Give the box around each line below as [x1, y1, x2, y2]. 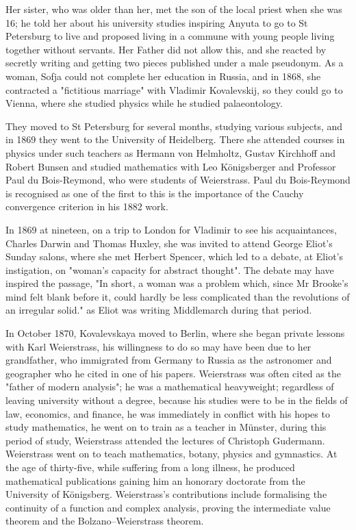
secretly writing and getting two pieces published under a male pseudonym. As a [5, 55, 344, 70]
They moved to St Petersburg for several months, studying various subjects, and [5, 118, 343, 133]
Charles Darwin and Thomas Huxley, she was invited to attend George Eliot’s [5, 236, 333, 250]
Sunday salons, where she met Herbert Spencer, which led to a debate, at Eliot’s [5, 249, 343, 264]
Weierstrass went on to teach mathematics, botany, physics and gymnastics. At [5, 446, 338, 461]
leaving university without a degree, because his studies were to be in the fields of [5, 393, 348, 407]
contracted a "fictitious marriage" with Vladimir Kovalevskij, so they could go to [5, 82, 343, 97]
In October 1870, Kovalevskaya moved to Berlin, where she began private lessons [5, 326, 345, 340]
